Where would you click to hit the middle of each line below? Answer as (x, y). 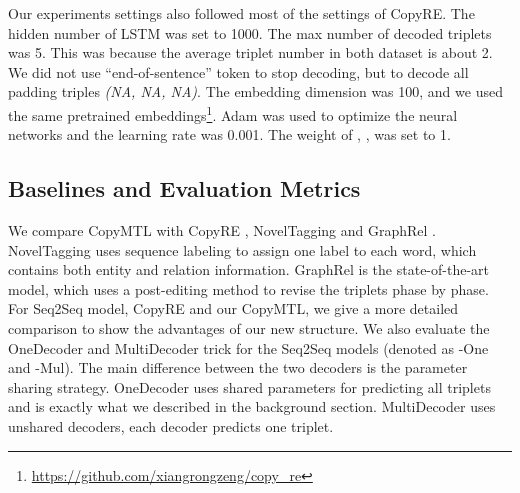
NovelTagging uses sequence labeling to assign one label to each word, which (242, 249)
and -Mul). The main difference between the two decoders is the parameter (238, 367)
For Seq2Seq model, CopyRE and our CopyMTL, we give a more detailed (233, 308)
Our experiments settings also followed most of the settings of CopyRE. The (241, 13)
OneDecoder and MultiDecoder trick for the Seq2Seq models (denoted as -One (248, 347)
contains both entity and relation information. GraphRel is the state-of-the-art (248, 269)
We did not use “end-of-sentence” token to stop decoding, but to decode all (238, 71)
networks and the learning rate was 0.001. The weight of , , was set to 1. (229, 134)
